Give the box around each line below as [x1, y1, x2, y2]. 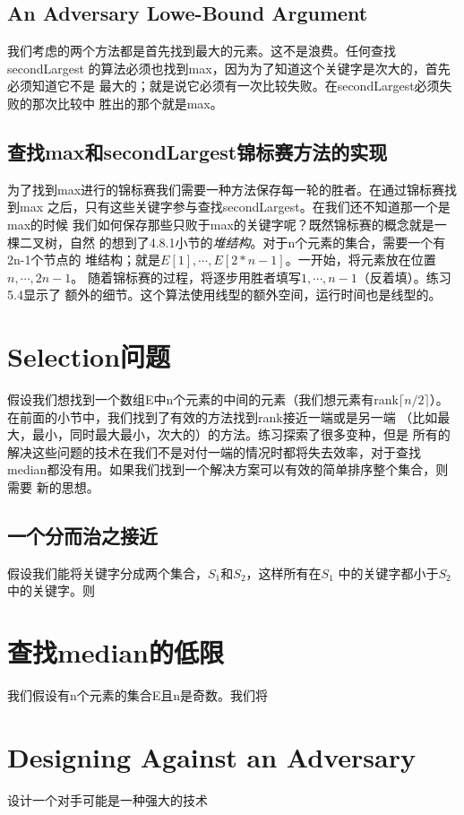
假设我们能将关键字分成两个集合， [7, 563, 208, 582]
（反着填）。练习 [357, 267, 451, 286]
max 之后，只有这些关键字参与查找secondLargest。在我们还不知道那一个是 [19, 197, 451, 216]
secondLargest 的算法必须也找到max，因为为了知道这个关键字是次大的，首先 [7, 58, 451, 77]
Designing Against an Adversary [7, 738, 416, 775]
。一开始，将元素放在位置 [285, 250, 436, 269]
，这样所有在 [245, 563, 322, 582]
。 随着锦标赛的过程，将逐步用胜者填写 [71, 267, 301, 286]
